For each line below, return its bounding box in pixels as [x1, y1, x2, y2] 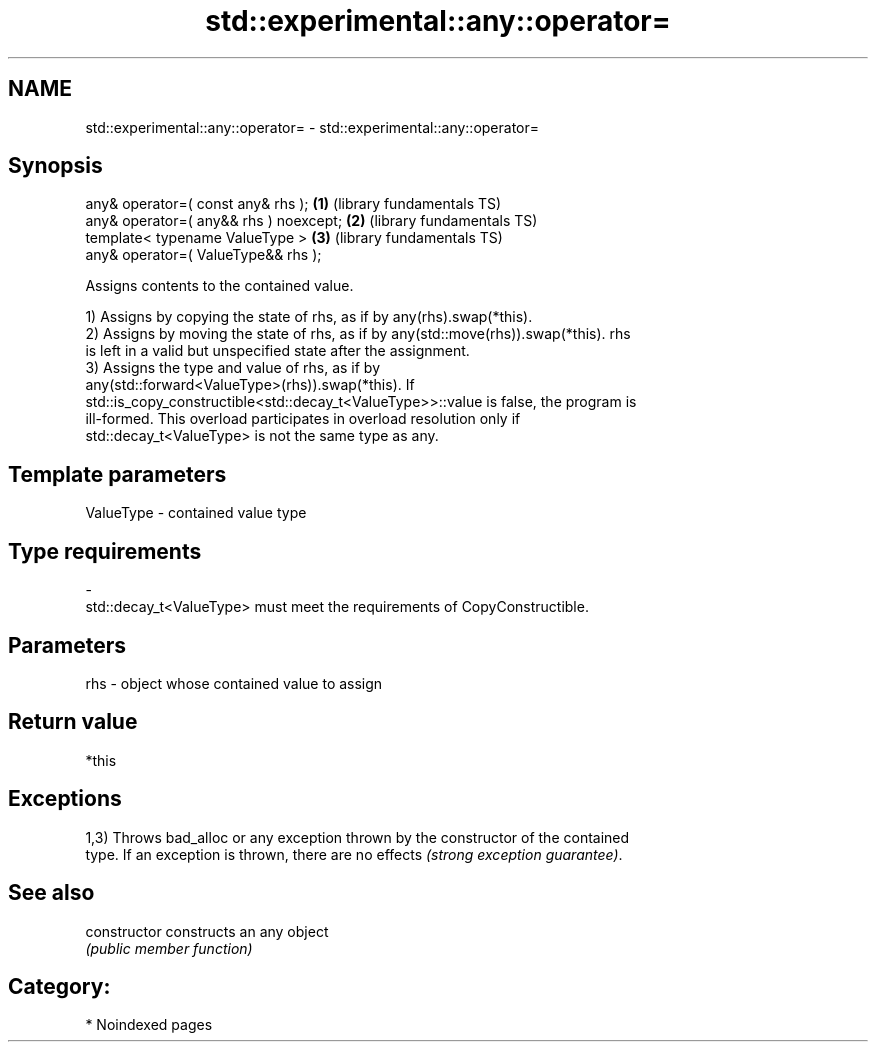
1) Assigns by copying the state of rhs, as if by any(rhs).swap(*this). [85, 308, 533, 326]
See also [8, 880, 95, 906]
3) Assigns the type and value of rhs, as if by [85, 359, 381, 377]
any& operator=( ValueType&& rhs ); [85, 246, 322, 264]
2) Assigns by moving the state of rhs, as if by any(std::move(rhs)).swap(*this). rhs [85, 325, 631, 343]
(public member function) [85, 939, 253, 957]
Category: [8, 973, 111, 999]
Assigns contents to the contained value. [85, 277, 354, 295]
